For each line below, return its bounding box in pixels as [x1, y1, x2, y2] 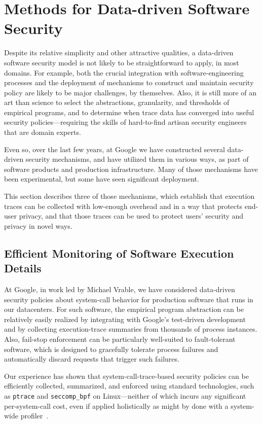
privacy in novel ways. [4, 220, 72, 231]
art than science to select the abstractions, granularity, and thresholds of [4, 97, 230, 108]
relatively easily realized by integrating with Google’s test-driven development [4, 313, 246, 324]
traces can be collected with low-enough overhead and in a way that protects [4, 200, 243, 211]
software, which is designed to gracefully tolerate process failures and [4, 343, 218, 354]
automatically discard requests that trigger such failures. [4, 354, 179, 364]
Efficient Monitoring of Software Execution [4, 245, 234, 261]
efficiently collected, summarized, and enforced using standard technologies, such [4, 380, 254, 391]
